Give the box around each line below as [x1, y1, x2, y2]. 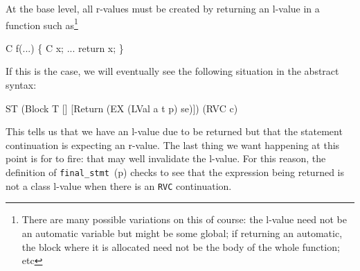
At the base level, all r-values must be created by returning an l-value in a [6, 1, 320, 15]
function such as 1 [6, 15, 78, 32]
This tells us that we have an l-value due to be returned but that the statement [6, 124, 343, 139]
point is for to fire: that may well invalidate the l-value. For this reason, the [6, 151, 326, 166]
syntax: [6, 78, 37, 92]
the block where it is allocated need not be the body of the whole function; [21, 239, 340, 254]
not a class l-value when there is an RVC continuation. [6, 178, 232, 193]
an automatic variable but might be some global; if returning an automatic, [21, 225, 343, 240]
